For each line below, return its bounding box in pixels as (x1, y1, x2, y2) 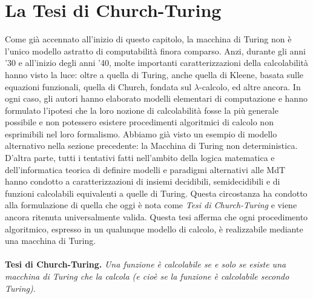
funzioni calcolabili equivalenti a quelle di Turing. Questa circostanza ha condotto (5, 186, 308, 199)
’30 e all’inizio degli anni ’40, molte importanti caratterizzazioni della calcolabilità (5, 56, 309, 69)
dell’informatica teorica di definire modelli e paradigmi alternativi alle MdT (5, 163, 286, 176)
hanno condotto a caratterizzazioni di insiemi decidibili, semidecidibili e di (5, 175, 280, 188)
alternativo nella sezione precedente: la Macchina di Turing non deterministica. (5, 139, 298, 152)
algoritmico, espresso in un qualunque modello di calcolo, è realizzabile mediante (5, 222, 303, 235)
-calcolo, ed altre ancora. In (199, 80, 301, 93)
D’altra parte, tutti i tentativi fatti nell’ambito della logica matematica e (5, 151, 275, 164)
